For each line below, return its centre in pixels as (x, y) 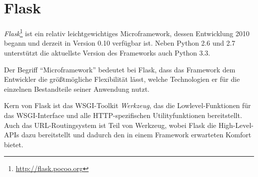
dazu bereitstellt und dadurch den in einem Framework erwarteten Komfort (136, 135)
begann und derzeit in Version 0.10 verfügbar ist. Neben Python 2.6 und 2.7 (120, 43)
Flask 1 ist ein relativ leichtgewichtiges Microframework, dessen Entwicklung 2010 (127, 32)
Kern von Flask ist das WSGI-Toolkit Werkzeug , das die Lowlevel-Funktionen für (128, 105)
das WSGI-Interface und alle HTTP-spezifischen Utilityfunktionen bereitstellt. (123, 115)
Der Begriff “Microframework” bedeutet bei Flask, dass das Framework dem (120, 69)
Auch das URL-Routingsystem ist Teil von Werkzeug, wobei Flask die (110, 125)
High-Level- (236, 125)
